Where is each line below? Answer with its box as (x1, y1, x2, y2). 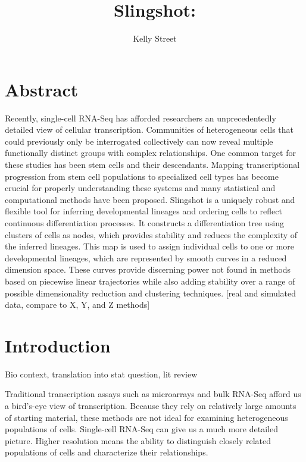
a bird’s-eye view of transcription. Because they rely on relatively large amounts (5, 399, 296, 412)
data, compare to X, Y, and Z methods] (5, 298, 150, 311)
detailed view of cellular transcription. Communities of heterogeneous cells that (5, 123, 294, 136)
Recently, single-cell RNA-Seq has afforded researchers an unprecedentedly (5, 111, 276, 124)
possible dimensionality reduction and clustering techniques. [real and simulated (5, 286, 296, 299)
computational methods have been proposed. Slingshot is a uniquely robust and (5, 193, 295, 205)
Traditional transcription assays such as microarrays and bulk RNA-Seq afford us (5, 388, 301, 400)
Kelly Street (133, 32, 177, 45)
